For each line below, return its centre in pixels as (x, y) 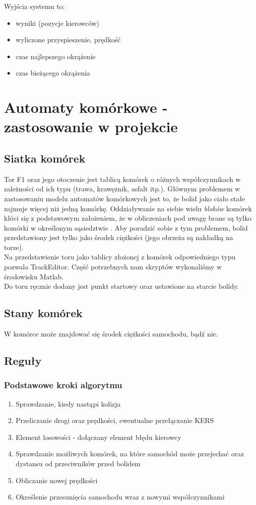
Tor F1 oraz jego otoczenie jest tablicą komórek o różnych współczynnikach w (122, 179)
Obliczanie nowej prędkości (57, 480)
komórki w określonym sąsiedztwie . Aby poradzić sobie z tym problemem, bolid (126, 227)
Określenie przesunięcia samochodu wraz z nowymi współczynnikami (120, 497)
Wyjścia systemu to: (34, 6)
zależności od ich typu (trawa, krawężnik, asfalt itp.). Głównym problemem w (122, 189)
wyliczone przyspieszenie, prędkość (68, 40)
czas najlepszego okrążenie (56, 56)
